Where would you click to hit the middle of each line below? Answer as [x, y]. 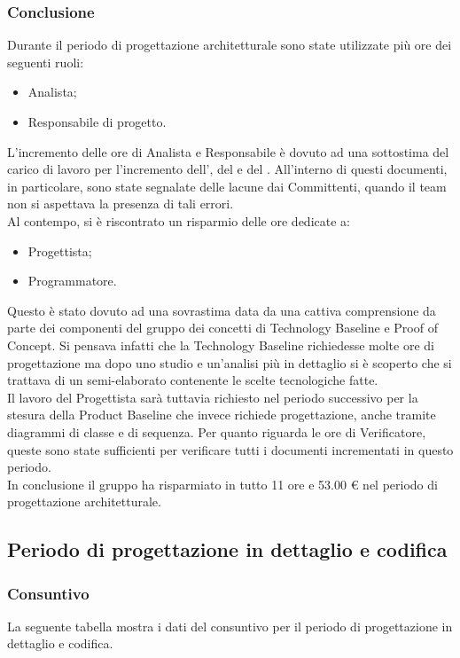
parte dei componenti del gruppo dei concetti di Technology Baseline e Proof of [222, 328]
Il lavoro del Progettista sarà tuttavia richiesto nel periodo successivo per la [213, 397]
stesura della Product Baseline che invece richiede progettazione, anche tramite [222, 415]
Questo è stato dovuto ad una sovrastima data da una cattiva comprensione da [222, 310]
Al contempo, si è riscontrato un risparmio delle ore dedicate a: [179, 220]
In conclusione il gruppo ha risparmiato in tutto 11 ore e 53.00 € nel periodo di [222, 484]
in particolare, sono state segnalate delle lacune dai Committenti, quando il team [227, 186]
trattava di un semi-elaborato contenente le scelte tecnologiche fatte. [193, 380]
